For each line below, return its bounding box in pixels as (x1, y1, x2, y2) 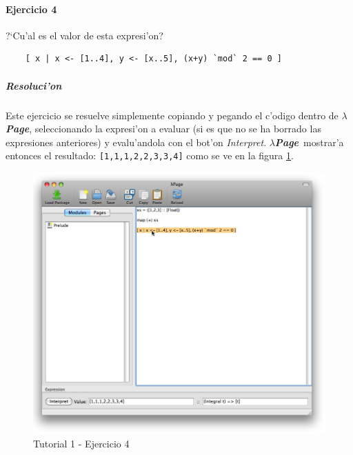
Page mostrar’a (274, 134, 344, 149)
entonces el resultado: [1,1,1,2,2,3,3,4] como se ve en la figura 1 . (6, 148, 294, 163)
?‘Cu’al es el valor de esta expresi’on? (6, 28, 163, 42)
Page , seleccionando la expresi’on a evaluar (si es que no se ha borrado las (6, 121, 321, 136)
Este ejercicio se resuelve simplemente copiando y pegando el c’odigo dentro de (6, 108, 339, 122)
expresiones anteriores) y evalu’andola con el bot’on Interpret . (6, 134, 267, 149)
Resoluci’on (6, 78, 62, 92)
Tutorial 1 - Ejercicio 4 (33, 436, 130, 451)
